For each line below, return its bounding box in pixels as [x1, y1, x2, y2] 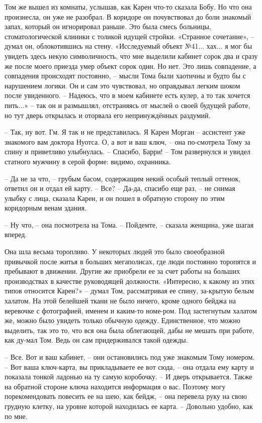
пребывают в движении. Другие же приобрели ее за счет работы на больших [5, 266, 240, 276]
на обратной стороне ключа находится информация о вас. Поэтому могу [5, 381, 226, 391]
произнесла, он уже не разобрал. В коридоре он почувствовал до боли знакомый [5, 11, 251, 22]
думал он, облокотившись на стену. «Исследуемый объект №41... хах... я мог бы [5, 41, 252, 51]
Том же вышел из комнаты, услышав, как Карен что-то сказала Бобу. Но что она [5, 2, 252, 12]
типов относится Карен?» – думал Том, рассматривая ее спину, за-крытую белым [5, 285, 254, 296]
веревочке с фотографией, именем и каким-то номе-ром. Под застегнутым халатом [5, 305, 257, 315]
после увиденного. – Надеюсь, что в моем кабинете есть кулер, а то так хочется [5, 90, 250, 100]
